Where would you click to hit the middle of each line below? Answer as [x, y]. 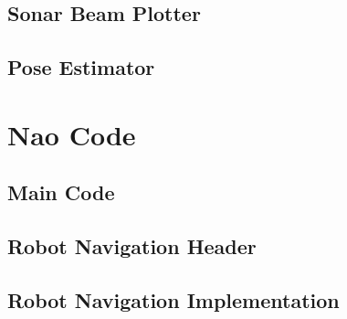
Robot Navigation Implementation [173, 299]
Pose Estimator [81, 67]
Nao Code [72, 134]
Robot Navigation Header [132, 246]
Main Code [61, 192]
